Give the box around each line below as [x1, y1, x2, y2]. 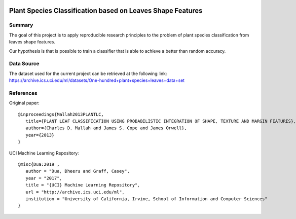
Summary [9, 22, 34, 29]
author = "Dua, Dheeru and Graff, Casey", [25, 168, 130, 174]
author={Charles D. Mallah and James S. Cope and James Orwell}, [25, 125, 187, 131]
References [9, 89, 37, 96]
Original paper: [9, 100, 39, 106]
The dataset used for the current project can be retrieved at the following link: [9, 71, 167, 76]
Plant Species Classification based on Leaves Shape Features [9, 6, 203, 15]
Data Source [9, 60, 39, 67]
